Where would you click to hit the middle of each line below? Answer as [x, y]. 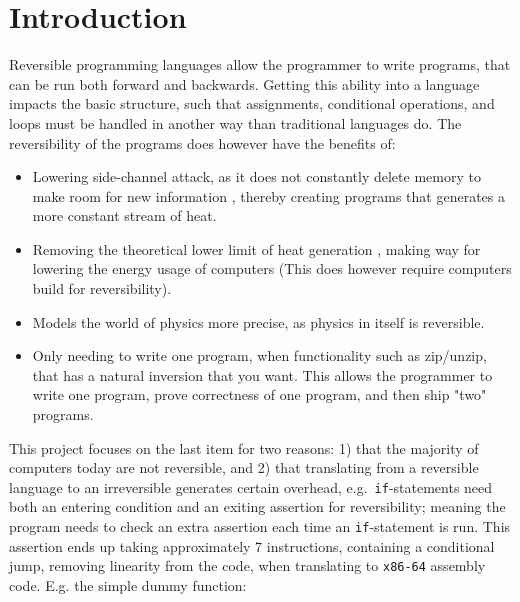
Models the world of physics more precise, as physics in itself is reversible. [258, 321]
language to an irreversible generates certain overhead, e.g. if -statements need [251, 486]
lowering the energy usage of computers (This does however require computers [272, 268]
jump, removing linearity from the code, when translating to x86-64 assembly [247, 565]
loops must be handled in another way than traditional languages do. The [235, 122]
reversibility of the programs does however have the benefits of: [202, 142]
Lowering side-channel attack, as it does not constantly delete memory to [256, 176]
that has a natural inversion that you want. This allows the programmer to [262, 374]
